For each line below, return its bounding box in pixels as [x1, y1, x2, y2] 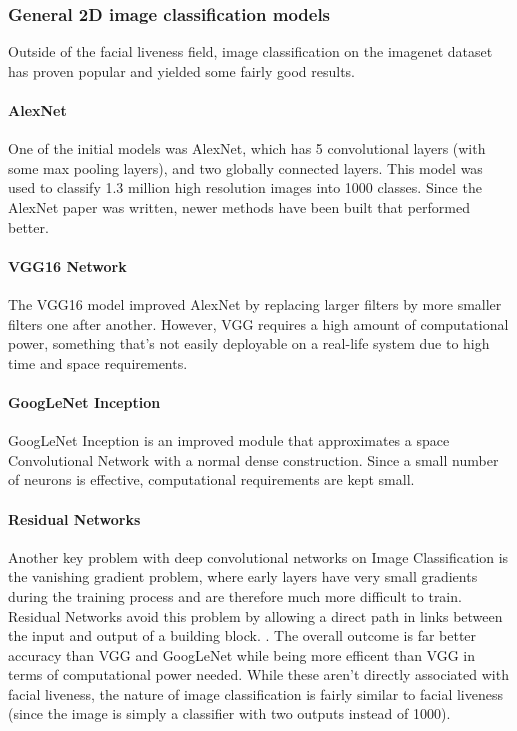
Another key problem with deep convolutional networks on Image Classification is [8, 546, 509, 567]
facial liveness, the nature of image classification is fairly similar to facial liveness [8, 683, 503, 704]
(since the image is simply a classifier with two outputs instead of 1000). [8, 703, 451, 724]
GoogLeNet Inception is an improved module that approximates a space [8, 430, 450, 451]
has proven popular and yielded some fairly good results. [8, 60, 356, 81]
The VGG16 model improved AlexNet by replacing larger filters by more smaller [8, 293, 502, 314]
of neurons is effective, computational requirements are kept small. [8, 469, 415, 490]
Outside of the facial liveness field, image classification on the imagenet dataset [8, 41, 493, 62]
